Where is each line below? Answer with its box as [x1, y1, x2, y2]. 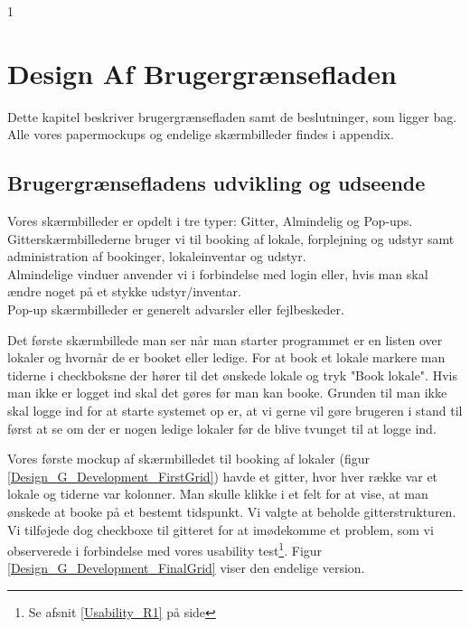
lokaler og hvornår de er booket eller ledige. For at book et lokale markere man [7, 348, 446, 367]
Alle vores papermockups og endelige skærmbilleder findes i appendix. [7, 125, 394, 144]
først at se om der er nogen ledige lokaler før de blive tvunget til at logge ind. [7, 418, 437, 437]
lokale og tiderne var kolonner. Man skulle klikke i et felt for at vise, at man [7, 484, 428, 503]
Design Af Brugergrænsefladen [7, 54, 397, 91]
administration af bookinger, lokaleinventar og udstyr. [7, 247, 306, 266]
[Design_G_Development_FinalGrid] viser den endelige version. [7, 558, 365, 577]
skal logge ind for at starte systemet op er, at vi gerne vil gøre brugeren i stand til [7, 401, 463, 420]
